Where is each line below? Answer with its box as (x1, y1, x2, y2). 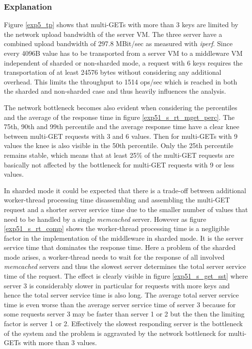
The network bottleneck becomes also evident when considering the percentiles (4, 102, 237, 112)
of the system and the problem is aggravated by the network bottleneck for (4, 328, 226, 338)
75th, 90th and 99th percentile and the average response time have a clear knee (4, 121, 239, 132)
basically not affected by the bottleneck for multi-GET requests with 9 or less (4, 159, 235, 169)
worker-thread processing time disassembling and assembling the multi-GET (4, 195, 230, 205)
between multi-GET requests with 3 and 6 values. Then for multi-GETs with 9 (4, 131, 238, 141)
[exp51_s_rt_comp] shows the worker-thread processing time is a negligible (4, 223, 230, 233)
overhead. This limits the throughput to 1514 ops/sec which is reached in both (4, 76, 237, 86)
